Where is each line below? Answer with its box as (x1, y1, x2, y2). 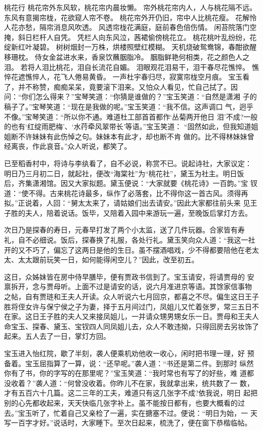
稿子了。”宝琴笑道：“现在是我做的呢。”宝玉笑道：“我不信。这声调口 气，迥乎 (4, 101, 254, 111)
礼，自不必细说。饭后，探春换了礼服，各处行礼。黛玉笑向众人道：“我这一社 (4, 234, 255, 245)
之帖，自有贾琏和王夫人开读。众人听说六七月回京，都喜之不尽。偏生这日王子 (4, 291, 259, 302)
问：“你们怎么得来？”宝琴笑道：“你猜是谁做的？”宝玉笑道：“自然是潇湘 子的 (4, 91, 257, 102)
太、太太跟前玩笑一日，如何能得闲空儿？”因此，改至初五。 (4, 254, 199, 265)
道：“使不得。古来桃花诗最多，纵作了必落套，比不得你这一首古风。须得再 (4, 187, 248, 198)
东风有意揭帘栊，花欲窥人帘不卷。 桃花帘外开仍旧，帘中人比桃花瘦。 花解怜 (4, 12, 257, 22)
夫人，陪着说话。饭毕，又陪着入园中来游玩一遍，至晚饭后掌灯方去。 (25, 207, 252, 218)
